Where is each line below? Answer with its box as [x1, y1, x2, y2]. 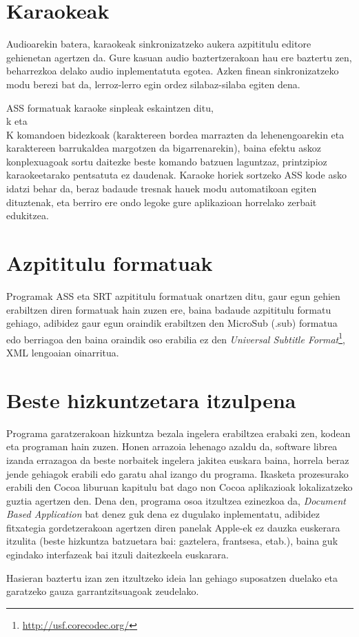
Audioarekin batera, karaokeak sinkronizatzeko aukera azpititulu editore [6, 37, 311, 51]
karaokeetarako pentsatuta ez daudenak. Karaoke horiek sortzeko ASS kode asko [6, 168, 347, 182]
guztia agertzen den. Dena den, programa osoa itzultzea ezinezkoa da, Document [6, 493, 347, 507]
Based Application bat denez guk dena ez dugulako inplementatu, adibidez [6, 507, 320, 521]
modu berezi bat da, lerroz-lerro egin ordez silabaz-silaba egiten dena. [6, 77, 300, 91]
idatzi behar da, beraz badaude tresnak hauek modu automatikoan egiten [6, 181, 317, 196]
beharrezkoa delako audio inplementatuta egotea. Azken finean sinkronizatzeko [6, 63, 339, 78]
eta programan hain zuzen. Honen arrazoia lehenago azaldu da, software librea [6, 439, 338, 454]
